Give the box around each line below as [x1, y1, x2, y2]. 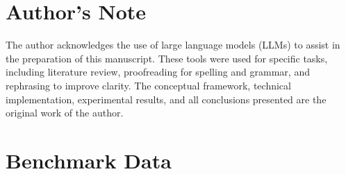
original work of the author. [6, 105, 124, 120]
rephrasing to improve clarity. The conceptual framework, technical [6, 78, 291, 92]
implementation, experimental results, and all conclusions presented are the [6, 92, 327, 106]
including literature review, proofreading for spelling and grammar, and [6, 64, 310, 79]
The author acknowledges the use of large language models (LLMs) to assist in [6, 37, 340, 52]
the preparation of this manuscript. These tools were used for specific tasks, [6, 51, 328, 65]
